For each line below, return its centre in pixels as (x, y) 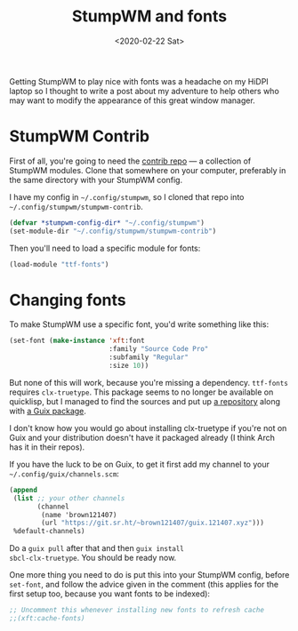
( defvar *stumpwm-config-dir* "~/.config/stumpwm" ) (107, 223)
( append (24, 490)
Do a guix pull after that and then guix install (97, 548)
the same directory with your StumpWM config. (96, 180)
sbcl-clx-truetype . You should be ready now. (93, 558)
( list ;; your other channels (69, 498)
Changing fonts (68, 300)
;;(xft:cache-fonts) (48, 619)
